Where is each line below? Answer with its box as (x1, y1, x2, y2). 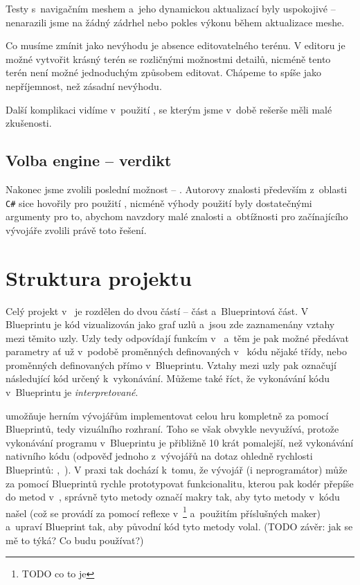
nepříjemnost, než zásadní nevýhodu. (6, 78, 162, 93)
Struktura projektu (6, 263, 192, 291)
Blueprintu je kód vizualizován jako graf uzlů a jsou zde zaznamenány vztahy (6, 317, 335, 332)
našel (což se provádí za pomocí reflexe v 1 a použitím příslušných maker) (6, 503, 321, 520)
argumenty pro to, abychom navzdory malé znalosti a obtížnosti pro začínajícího (6, 209, 348, 224)
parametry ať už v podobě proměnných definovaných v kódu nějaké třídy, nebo (6, 344, 347, 359)
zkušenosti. (6, 116, 52, 130)
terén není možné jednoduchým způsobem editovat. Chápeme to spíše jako (6, 65, 322, 80)
